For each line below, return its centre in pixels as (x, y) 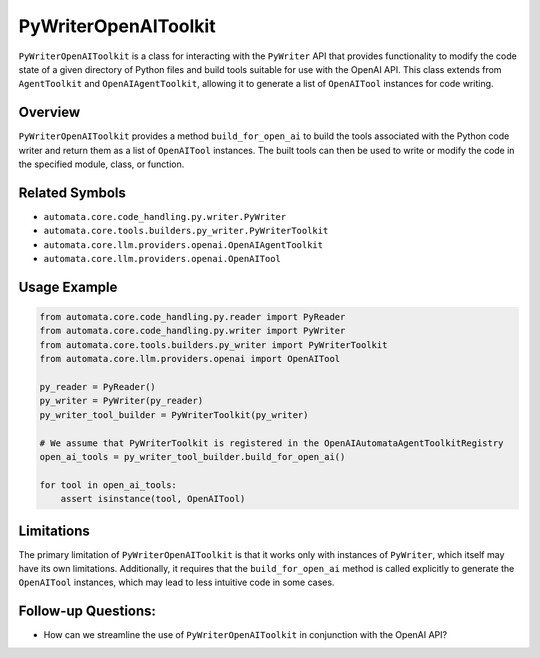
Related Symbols (72, 192)
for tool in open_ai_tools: (108, 484)
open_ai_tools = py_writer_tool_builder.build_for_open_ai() (192, 456)
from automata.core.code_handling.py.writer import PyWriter (192, 331)
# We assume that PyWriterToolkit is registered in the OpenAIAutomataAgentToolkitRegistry (271, 443)
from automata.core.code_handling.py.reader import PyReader (192, 317)
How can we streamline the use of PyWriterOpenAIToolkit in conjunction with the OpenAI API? (245, 635)
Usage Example (68, 286)
